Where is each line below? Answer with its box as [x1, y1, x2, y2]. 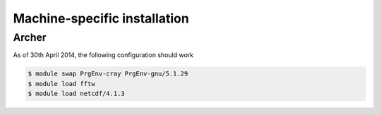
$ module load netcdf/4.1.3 [28, 90, 125, 98]
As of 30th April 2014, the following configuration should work [13, 51, 194, 59]
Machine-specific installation [13, 11, 190, 26]
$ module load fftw [28, 80, 95, 87]
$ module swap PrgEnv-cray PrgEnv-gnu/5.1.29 [28, 70, 188, 78]
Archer [13, 31, 47, 44]
